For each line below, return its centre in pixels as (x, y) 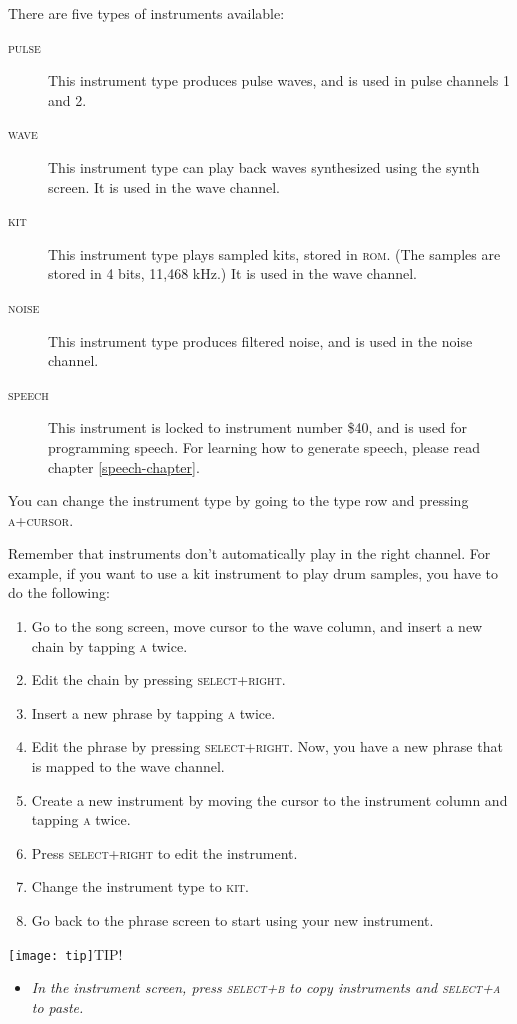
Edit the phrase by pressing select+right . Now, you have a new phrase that (267, 746)
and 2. (67, 99)
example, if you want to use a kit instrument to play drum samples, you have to (253, 572)
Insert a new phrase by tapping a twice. (153, 712)
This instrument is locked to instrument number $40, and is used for (258, 427)
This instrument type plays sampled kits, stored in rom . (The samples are (274, 253)
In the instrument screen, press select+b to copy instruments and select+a (266, 987)
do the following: (59, 592)
